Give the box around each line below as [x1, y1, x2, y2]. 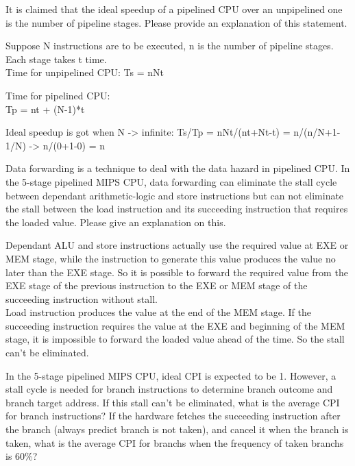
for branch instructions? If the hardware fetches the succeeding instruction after [5, 408, 341, 423]
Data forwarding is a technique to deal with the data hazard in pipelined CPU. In [5, 161, 350, 175]
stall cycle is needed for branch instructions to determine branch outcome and [5, 382, 333, 396]
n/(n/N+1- [293, 125, 341, 139]
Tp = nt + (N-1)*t [5, 101, 85, 116]
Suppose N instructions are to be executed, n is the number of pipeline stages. [5, 38, 334, 53]
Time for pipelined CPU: [5, 88, 110, 102]
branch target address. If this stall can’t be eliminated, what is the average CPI [5, 395, 340, 409]
